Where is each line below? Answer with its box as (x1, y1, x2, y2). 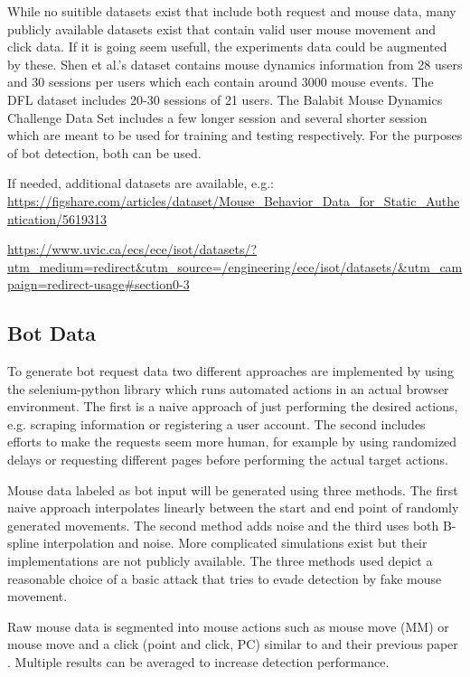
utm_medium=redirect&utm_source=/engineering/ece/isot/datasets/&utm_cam (7, 257, 463, 276)
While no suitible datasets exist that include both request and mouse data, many (7, 2, 456, 20)
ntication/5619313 (7, 209, 108, 228)
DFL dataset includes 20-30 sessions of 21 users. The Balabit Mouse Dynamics (7, 89, 443, 108)
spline (7, 533, 40, 552)
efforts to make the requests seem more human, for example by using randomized (7, 432, 457, 451)
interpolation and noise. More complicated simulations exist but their (42, 533, 428, 552)
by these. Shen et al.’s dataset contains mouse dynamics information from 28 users (7, 54, 463, 73)
